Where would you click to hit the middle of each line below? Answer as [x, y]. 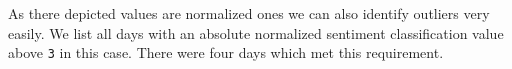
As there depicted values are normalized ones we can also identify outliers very [249, 13]
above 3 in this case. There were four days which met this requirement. [226, 52]
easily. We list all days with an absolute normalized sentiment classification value [256, 32]
